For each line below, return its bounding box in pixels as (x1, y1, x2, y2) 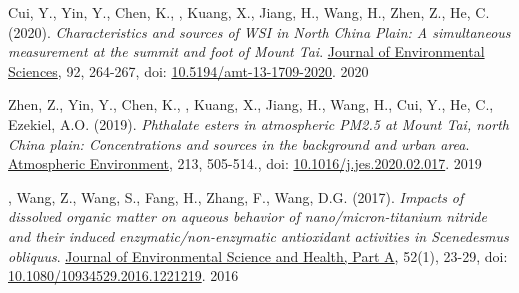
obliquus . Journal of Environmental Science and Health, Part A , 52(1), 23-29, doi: (8, 245, 508, 266)
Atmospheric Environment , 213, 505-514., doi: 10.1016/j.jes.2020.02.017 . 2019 (8, 153, 482, 174)
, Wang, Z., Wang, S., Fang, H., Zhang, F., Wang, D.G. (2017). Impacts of (8, 186, 464, 207)
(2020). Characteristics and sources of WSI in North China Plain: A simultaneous (8, 21, 511, 42)
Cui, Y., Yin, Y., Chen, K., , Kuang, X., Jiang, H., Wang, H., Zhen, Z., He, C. (8, 2, 490, 22)
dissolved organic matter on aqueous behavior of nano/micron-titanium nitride (8, 206, 487, 227)
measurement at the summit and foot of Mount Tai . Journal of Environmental (8, 41, 485, 62)
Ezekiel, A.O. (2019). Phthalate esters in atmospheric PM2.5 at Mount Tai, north (8, 113, 509, 134)
